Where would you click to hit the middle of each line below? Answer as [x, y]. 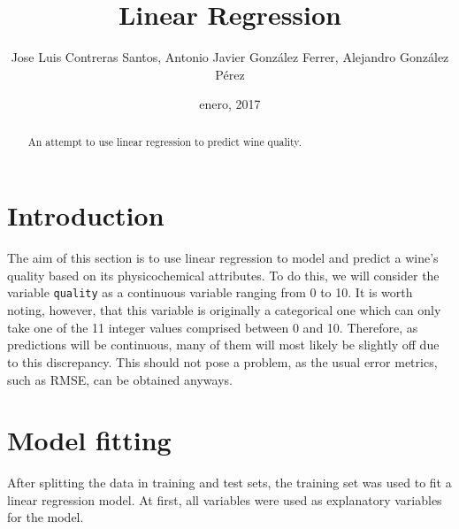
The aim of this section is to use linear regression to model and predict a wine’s [223, 258]
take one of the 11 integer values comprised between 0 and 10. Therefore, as [213, 327]
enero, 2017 [230, 104]
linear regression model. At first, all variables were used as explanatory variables [225, 499]
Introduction [86, 215]
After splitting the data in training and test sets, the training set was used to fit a [229, 483]
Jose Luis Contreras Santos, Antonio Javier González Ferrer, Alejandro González [230, 57]
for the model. [46, 517]
